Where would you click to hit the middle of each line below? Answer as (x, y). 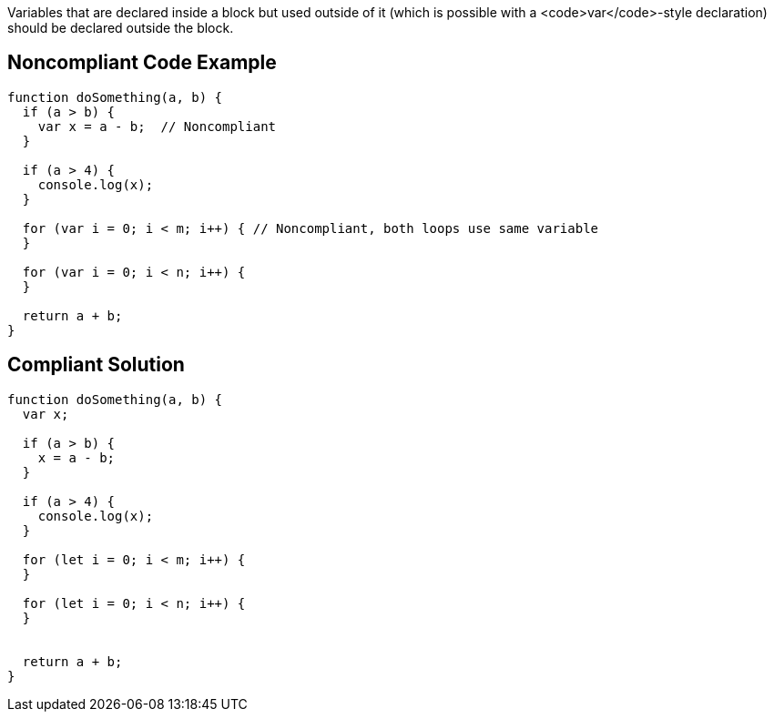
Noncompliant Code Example (142, 63)
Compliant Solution (96, 365)
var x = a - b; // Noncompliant (157, 126)
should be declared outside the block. (121, 28)
